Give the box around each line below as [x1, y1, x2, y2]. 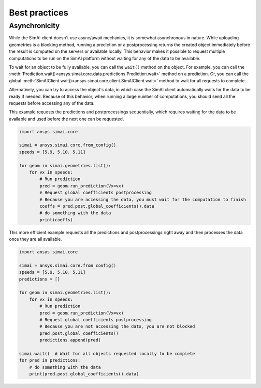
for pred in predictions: [19, 357, 81, 363]
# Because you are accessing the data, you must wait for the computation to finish [39, 197, 246, 202]
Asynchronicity [9, 21, 60, 30]
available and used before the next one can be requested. [9, 116, 124, 122]
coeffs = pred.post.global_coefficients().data [39, 203, 155, 209]
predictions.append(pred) [39, 337, 101, 343]
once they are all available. [9, 236, 62, 242]
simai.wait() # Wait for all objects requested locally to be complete [19, 351, 195, 356]
